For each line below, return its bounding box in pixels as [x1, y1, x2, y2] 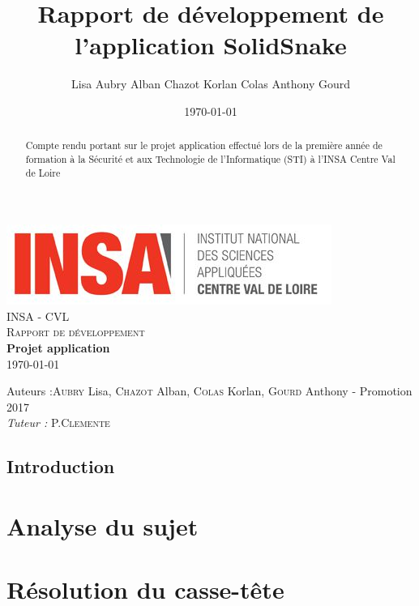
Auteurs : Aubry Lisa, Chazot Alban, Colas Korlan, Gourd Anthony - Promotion [6, 382, 413, 399]
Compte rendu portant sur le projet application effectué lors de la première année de [25, 139, 383, 152]
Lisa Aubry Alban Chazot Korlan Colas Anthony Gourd [71, 75, 350, 92]
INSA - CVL [6, 307, 70, 324]
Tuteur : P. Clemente [6, 414, 110, 431]
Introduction [6, 454, 115, 479]
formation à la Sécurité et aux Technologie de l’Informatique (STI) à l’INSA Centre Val [25, 151, 395, 165]
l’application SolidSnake [75, 28, 347, 62]
